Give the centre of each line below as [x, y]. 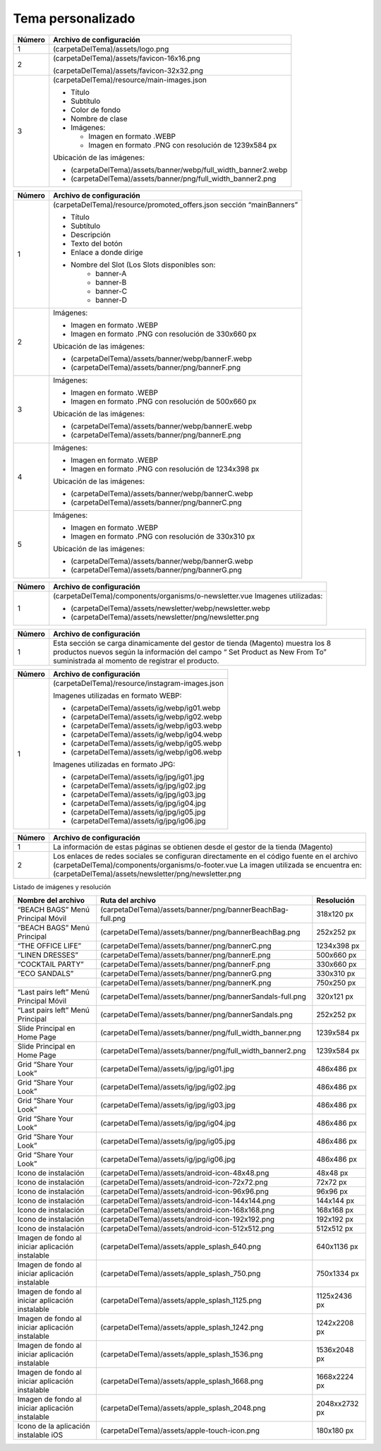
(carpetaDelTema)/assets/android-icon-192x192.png [187, 1219]
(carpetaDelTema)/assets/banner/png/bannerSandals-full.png [203, 997]
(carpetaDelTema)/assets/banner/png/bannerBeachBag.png [200, 932]
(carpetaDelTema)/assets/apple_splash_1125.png [181, 1300]
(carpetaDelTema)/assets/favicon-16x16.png [127, 58]
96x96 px [332, 1191]
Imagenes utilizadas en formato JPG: [114, 764]
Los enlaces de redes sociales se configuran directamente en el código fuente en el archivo [206, 856]
